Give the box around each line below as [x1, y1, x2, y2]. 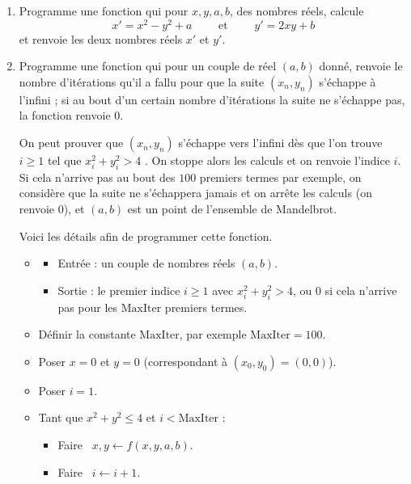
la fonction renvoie [19, 107, 111, 124]
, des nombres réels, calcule [229, 2, 364, 19]
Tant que [38, 409, 83, 426]
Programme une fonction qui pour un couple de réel [19, 57, 277, 74]
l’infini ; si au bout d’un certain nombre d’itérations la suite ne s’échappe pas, [19, 90, 405, 107]
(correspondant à [143, 352, 228, 369]
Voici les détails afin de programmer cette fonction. [19, 227, 273, 244]
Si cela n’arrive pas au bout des [19, 168, 176, 185]
